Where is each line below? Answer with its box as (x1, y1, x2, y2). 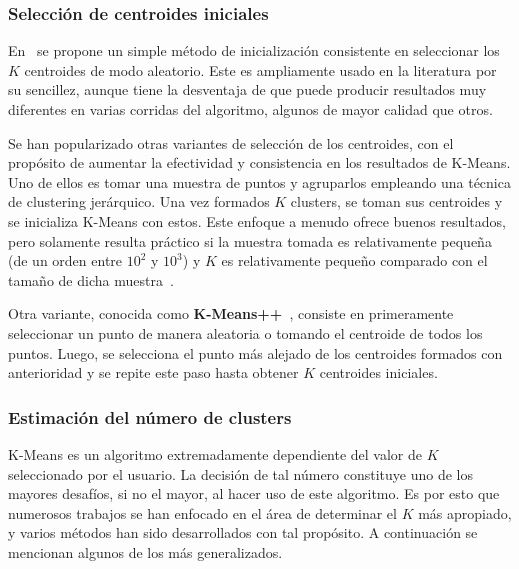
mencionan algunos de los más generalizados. (8, 541, 283, 562)
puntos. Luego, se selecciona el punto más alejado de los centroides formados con (8, 342, 503, 363)
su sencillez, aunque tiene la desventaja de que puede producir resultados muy (8, 79, 487, 100)
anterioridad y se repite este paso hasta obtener (8, 362, 299, 383)
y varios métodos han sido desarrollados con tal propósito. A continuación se (8, 522, 478, 543)
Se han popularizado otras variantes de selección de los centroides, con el (8, 132, 454, 153)
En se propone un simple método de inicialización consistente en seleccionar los (8, 40, 500, 61)
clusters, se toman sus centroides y (290, 191, 503, 212)
